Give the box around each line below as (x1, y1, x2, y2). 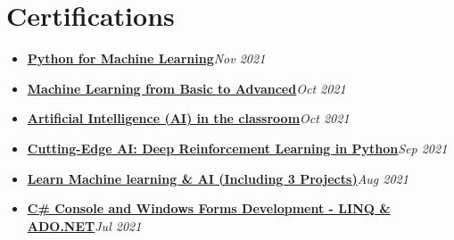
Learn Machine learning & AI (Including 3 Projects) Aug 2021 (27, 169, 409, 187)
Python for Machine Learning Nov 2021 (27, 49, 266, 68)
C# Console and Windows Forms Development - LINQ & (27, 199, 391, 218)
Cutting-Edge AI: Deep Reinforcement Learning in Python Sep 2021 (27, 138, 448, 157)
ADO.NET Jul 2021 (27, 216, 142, 235)
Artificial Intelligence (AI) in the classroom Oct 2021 (27, 109, 350, 128)
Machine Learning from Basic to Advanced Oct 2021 (27, 79, 346, 97)
